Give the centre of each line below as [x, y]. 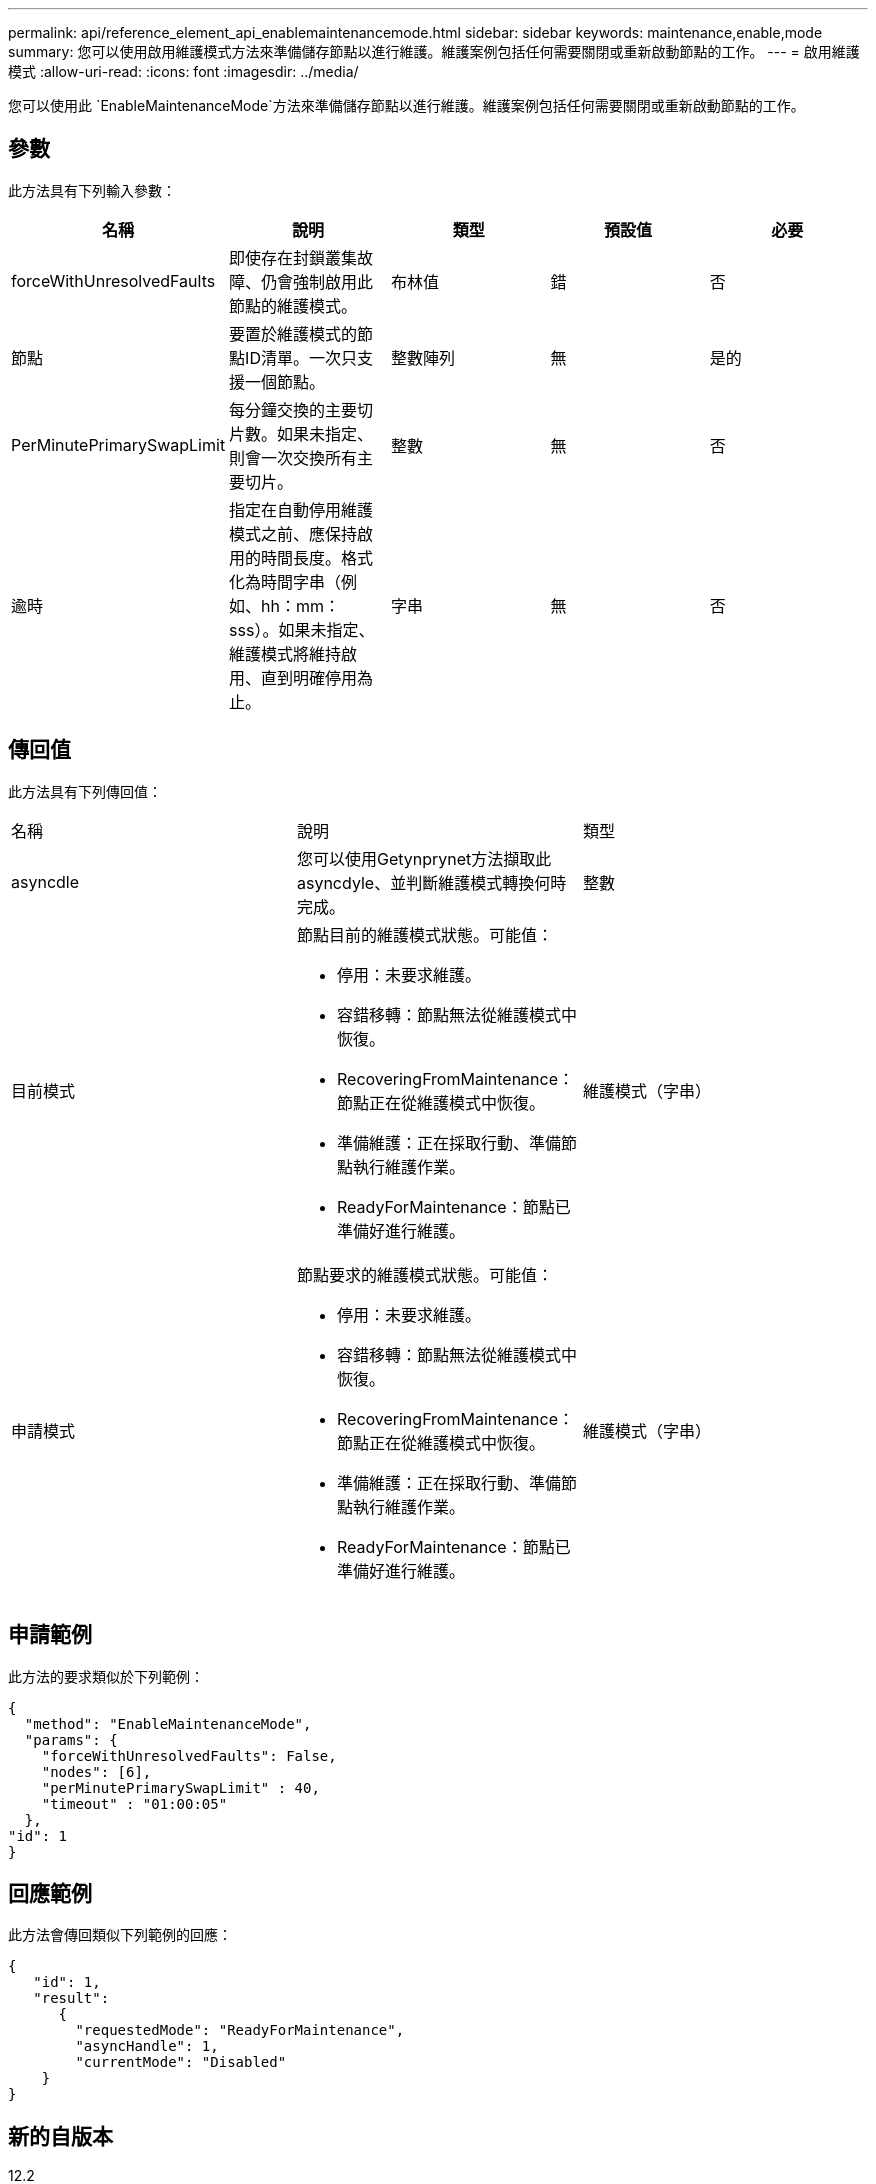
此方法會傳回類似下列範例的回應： [120, 1935]
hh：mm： [301, 605]
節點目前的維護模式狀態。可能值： [424, 934]
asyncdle [45, 881]
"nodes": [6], [96, 1771]
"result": [71, 1998]
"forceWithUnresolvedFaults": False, [189, 1755]
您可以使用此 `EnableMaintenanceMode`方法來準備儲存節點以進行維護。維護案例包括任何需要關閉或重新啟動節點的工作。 [406, 105]
